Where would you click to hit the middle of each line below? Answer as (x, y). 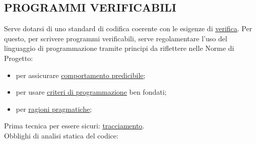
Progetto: (19, 58)
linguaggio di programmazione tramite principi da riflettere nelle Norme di (119, 48)
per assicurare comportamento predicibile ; (81, 75)
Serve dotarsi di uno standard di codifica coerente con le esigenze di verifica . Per (128, 28)
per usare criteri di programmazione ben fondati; (91, 92)
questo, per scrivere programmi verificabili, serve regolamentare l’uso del (116, 38)
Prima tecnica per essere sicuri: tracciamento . (74, 126)
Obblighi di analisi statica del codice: (61, 135)
